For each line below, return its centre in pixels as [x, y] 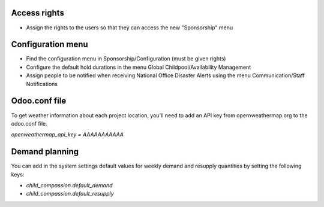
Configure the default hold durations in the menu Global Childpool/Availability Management [139, 67]
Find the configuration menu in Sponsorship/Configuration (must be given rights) [126, 59]
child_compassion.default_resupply [70, 194]
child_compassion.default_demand [70, 185]
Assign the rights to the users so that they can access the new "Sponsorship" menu [130, 28]
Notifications [42, 84]
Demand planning [45, 152]
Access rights [37, 13]
